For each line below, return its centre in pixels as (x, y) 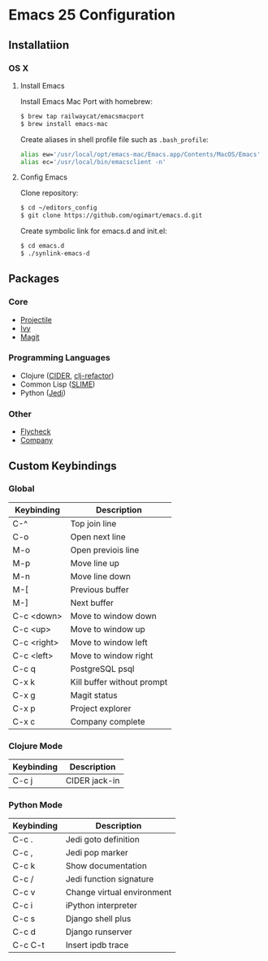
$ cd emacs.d (42, 246)
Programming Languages (60, 357)
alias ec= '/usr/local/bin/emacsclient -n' (93, 162)
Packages (34, 279)
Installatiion (39, 45)
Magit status (94, 695)
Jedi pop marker (97, 853)
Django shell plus (98, 919)
